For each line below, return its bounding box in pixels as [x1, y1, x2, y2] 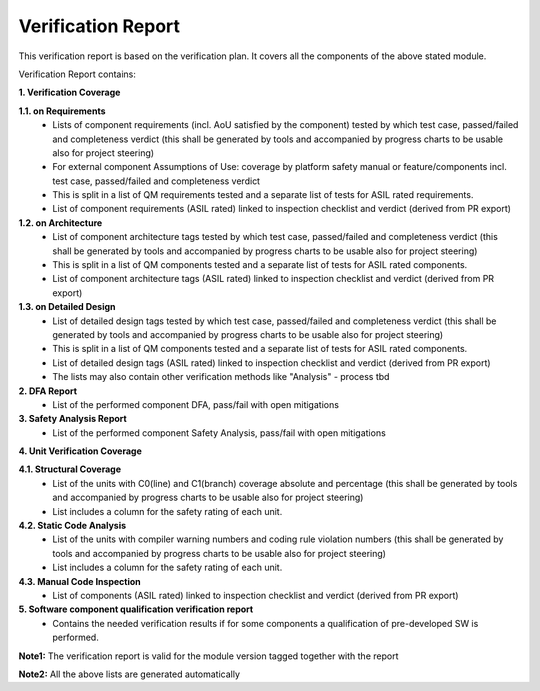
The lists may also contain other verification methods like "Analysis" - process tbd [52, 371, 390, 383]
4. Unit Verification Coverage [18, 445, 142, 457]
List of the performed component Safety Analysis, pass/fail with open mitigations [52, 426, 387, 439]
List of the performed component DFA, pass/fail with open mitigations [52, 398, 340, 410]
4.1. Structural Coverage [18, 463, 122, 475]
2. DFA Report [18, 385, 78, 397]
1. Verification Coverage [18, 86, 121, 99]
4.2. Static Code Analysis [18, 520, 127, 532]
